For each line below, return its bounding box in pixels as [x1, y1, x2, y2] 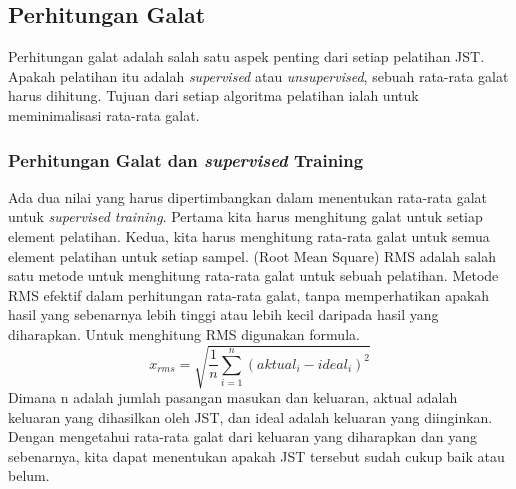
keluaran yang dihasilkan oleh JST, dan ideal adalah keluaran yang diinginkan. [8, 406, 493, 427]
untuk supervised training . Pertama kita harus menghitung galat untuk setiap [8, 206, 483, 227]
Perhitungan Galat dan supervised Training [8, 147, 364, 172]
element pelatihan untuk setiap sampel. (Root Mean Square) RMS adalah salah [8, 245, 496, 266]
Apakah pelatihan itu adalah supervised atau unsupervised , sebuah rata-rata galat [8, 65, 509, 86]
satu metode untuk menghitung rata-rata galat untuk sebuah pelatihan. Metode [8, 265, 499, 286]
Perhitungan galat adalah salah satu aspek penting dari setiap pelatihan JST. [8, 46, 485, 67]
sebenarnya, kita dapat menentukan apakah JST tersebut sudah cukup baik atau [8, 445, 505, 466]
